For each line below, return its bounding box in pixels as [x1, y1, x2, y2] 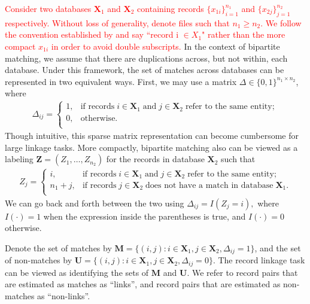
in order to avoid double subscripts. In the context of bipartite [51, 39, 280, 52]
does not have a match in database [145, 181, 273, 190]
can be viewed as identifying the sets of [5, 266, 149, 278]
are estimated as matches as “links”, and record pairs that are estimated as [5, 278, 281, 290]
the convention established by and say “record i [5, 28, 179, 41]
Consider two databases [5, 2, 92, 14]
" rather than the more [202, 28, 285, 41]
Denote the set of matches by [5, 241, 112, 254]
